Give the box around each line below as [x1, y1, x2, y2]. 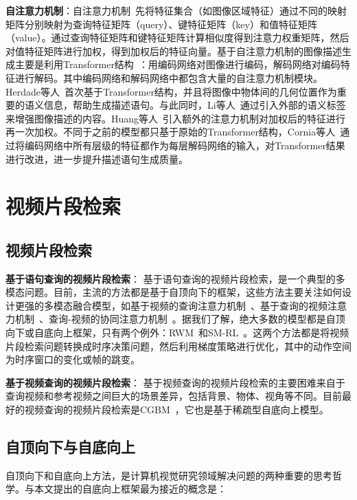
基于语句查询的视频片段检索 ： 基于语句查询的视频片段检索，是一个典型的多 [5, 271, 345, 285]
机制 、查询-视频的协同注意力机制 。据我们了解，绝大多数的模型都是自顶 [14, 312, 345, 326]
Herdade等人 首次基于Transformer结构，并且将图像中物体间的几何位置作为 [5, 84, 337, 98]
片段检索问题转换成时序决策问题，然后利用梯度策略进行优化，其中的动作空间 [5, 338, 352, 353]
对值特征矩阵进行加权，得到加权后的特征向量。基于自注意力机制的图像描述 [5, 43, 342, 58]
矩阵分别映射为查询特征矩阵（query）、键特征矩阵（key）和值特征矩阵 [5, 17, 317, 31]
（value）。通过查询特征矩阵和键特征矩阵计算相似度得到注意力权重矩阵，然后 [5, 30, 349, 45]
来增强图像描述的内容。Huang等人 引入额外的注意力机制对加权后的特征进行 [5, 111, 346, 125]
